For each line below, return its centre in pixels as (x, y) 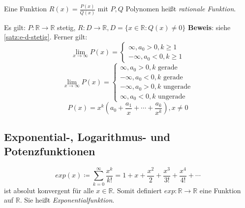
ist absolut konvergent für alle (49, 190)
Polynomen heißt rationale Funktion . (181, 9)
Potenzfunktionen (50, 151)
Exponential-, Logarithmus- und (87, 136)
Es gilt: (15, 27)
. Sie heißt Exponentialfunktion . (67, 200)
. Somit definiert (137, 190)
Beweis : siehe (209, 27)
